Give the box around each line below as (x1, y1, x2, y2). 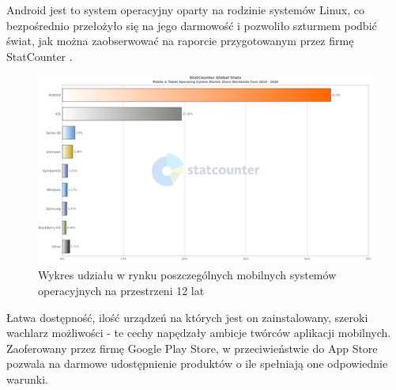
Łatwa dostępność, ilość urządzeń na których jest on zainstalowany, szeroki (6, 309, 368, 325)
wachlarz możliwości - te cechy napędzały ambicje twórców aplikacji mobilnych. (6, 324, 391, 341)
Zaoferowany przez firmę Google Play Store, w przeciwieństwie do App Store (6, 339, 378, 356)
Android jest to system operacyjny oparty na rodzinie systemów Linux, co (6, 2, 365, 17)
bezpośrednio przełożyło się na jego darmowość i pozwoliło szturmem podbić (6, 17, 377, 33)
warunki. (6, 371, 48, 388)
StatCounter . (6, 47, 73, 64)
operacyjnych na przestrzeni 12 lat (38, 282, 205, 299)
